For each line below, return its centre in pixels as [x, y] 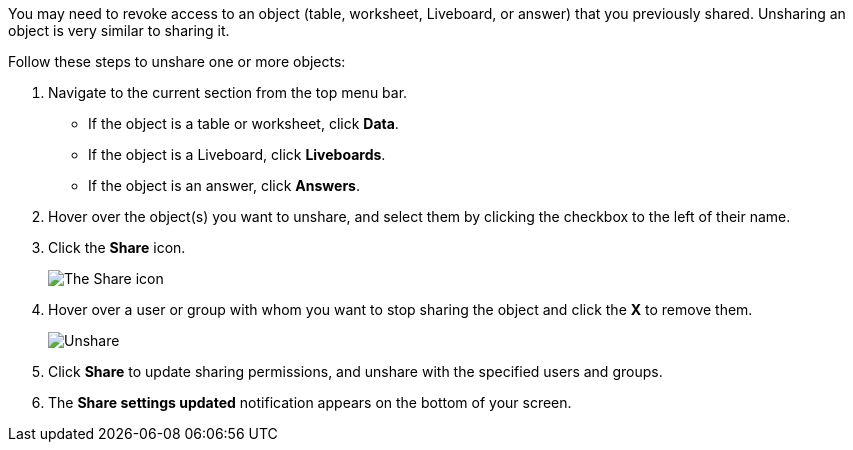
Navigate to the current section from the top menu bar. [228, 92]
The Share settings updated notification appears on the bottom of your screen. [310, 402]
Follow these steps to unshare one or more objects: [177, 61]
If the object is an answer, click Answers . [224, 185]
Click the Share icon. [117, 247]
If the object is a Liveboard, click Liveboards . [237, 154]
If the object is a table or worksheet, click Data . [243, 123]
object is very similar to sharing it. [119, 30]
